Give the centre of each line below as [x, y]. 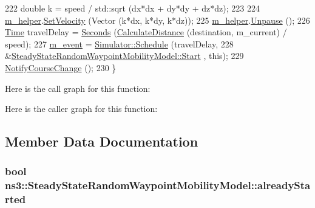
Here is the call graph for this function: [78, 88]
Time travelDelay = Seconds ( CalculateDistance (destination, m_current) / [146, 32]
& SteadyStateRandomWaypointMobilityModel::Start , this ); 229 [124, 56]
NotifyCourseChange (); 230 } [61, 67]
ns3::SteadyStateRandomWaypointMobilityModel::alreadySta [158, 185]
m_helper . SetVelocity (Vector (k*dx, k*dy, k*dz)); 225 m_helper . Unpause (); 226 [157, 20]
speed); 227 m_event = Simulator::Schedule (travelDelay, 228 [119, 43]
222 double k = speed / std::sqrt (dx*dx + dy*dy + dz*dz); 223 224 [132, 8]
